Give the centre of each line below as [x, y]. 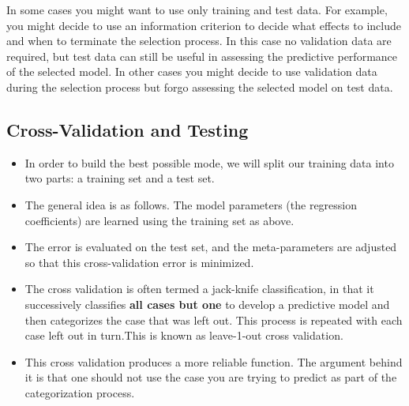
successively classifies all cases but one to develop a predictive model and [207, 304]
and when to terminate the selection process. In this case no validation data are [199, 41]
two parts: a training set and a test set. [120, 178]
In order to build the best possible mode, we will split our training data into [209, 162]
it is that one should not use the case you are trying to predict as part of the [211, 377]
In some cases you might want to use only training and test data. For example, [197, 9]
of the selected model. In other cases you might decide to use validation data [192, 71]
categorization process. [80, 392]
